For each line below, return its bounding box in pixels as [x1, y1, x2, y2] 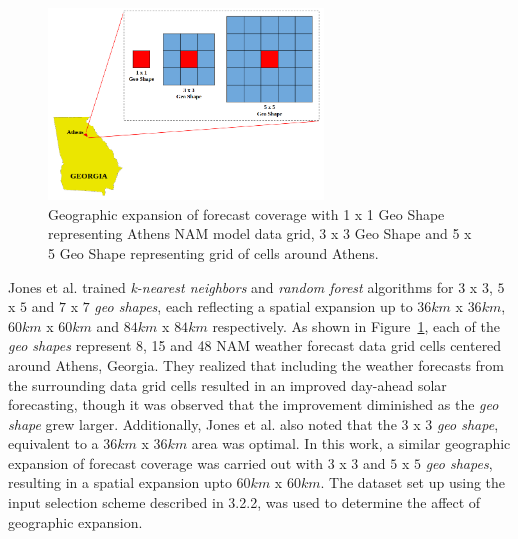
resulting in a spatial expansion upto [8, 472, 232, 493]
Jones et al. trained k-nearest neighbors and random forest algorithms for [8, 276, 454, 297]
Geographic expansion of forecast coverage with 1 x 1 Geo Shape [48, 203, 445, 224]
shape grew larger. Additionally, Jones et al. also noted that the [8, 413, 397, 434]
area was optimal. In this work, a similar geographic [191, 433, 511, 454]
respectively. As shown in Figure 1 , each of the [212, 315, 500, 336]
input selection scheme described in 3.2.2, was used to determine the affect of [8, 492, 481, 513]
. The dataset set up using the [320, 472, 506, 493]
